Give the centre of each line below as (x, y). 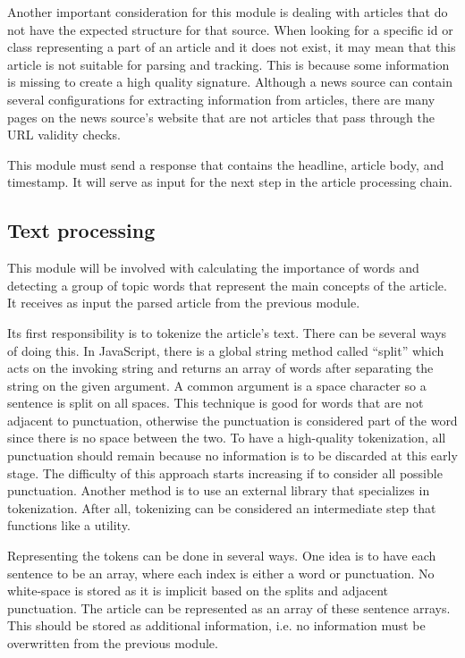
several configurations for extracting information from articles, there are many (221, 99)
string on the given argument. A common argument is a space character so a (217, 385)
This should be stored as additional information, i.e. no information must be (216, 625)
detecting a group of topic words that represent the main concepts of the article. (227, 285)
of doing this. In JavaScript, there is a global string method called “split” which (226, 350)
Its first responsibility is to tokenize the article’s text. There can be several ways (227, 332)
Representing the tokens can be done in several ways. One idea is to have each (222, 556)
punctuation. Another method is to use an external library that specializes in (219, 490)
